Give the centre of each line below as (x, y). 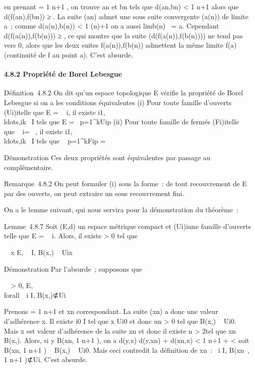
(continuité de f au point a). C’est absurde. (69, 54)
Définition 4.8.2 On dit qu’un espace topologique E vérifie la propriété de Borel (124, 93)
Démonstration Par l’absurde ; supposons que (73, 269)
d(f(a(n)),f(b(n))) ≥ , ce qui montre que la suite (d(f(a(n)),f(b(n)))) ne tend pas (123, 35)
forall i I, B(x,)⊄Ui (35, 295)
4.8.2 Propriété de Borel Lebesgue (63, 74)
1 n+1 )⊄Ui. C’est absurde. (46, 359)
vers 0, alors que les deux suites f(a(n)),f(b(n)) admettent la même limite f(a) (120, 45)
